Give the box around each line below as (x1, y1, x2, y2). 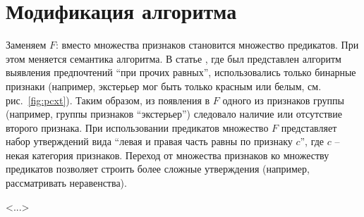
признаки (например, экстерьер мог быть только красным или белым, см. (6, 78, 322, 93)
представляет (281, 120, 337, 135)
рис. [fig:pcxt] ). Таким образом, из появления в (6, 92, 210, 107)
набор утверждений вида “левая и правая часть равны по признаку (6, 134, 293, 149)
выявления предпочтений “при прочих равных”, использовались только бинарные (6, 65, 356, 80)
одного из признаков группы (222, 92, 344, 107)
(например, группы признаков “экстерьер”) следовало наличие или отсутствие (6, 106, 342, 121)
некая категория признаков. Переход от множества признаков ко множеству (6, 147, 329, 162)
